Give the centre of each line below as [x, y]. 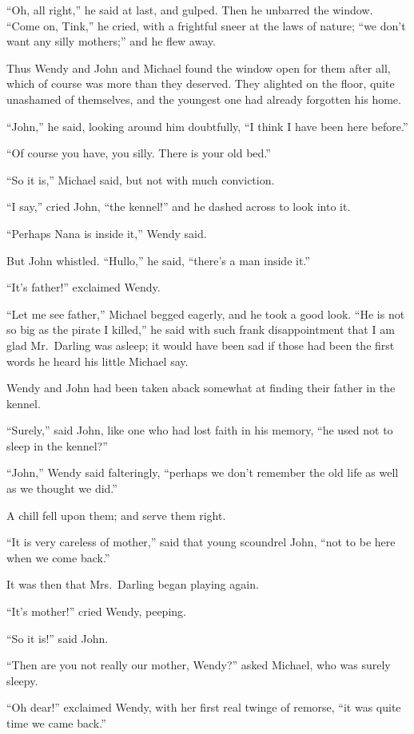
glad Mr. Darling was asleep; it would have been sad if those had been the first [201, 345]
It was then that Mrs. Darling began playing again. [133, 584]
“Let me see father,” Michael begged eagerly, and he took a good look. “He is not [206, 313]
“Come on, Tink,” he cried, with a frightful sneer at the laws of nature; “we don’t [206, 25]
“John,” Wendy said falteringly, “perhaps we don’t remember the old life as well [203, 472]
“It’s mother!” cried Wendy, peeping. [96, 611]
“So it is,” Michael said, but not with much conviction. [141, 179]
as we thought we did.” [62, 488]
